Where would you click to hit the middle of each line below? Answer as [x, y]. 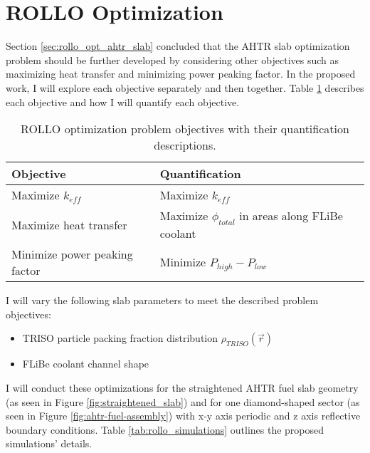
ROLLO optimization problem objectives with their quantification [185, 129]
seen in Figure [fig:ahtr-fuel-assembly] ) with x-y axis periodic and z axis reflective [183, 416]
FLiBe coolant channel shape [86, 364]
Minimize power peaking [72, 254]
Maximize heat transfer [69, 224]
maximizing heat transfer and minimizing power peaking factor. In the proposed [181, 74]
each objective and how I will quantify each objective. [123, 101]
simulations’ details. [49, 443]
